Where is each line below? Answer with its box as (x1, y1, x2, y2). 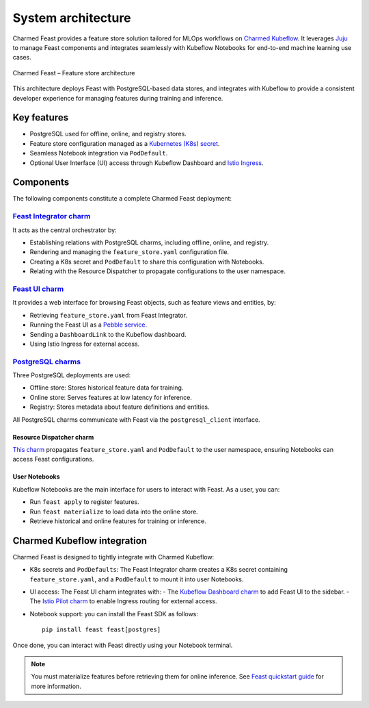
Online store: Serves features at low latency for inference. (29, 393, 193, 401)
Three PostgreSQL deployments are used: (12, 371, 131, 379)
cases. (12, 53, 31, 62)
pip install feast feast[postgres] (42, 626, 161, 633)
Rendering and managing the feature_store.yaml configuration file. (29, 248, 229, 256)
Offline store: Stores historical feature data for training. (29, 383, 184, 392)
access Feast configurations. (12, 455, 94, 464)
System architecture (12, 10, 131, 25)
